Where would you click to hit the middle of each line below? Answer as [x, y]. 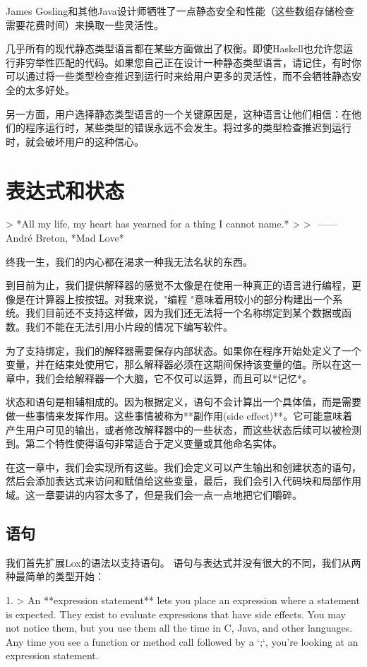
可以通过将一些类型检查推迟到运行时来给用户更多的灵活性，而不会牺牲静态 [179, 76]
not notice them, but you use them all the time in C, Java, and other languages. [179, 628]
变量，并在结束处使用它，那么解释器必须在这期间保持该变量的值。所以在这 [179, 364]
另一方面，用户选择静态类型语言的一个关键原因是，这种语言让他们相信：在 [179, 113]
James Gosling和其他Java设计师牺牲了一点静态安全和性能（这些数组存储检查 [180, 11]
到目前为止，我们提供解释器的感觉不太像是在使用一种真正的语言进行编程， [179, 285]
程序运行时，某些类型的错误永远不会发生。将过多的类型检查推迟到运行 [188, 128]
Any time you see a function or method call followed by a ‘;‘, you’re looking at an [182, 641]
